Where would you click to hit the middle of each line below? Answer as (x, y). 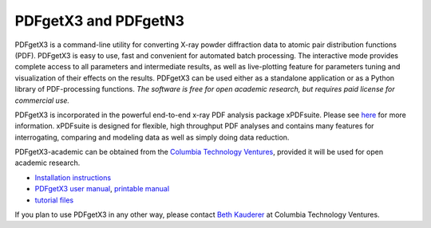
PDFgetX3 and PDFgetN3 (100, 21)
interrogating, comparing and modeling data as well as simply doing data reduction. (152, 137)
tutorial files (54, 200)
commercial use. (42, 100)
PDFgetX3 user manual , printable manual (102, 189)
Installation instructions (73, 177)
